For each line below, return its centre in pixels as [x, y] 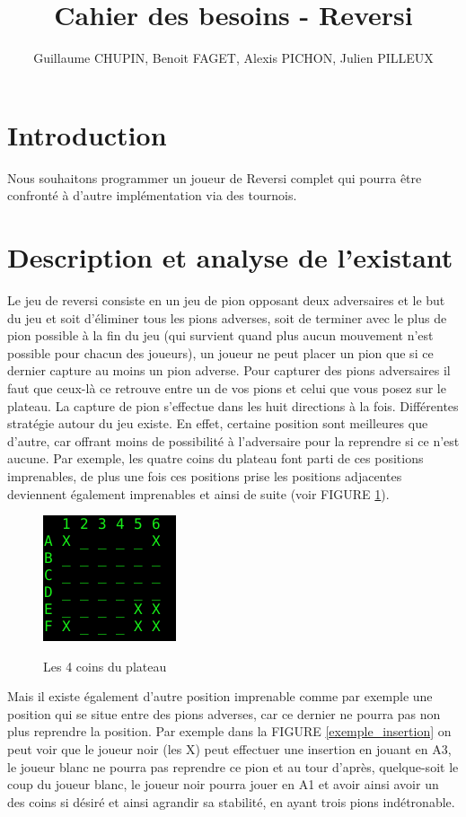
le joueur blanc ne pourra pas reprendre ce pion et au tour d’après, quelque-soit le [233, 766]
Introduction [87, 134]
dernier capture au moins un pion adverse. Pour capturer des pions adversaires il [229, 370]
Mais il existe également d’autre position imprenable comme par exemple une [220, 696]
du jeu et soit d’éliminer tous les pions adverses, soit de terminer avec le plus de [227, 317]
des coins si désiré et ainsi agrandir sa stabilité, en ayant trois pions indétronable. [231, 801]
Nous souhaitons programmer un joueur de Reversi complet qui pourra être [215, 177]
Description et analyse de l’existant [230, 257]
